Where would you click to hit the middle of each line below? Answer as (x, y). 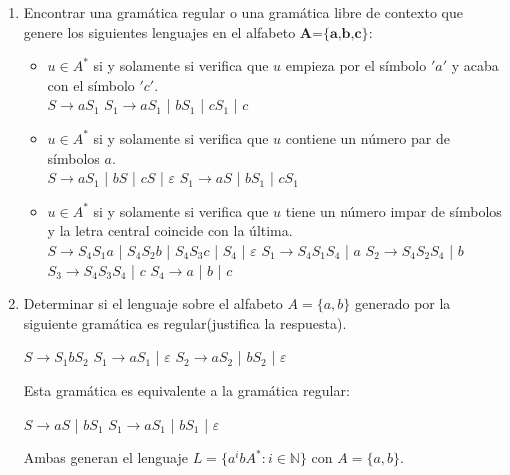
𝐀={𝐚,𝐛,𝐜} (334, 33)
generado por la (403, 303)
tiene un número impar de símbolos (393, 210)
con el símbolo (91, 84)
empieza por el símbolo (356, 65)
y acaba (475, 65)
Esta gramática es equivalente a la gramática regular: (186, 389)
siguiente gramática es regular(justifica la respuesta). (185, 322)
